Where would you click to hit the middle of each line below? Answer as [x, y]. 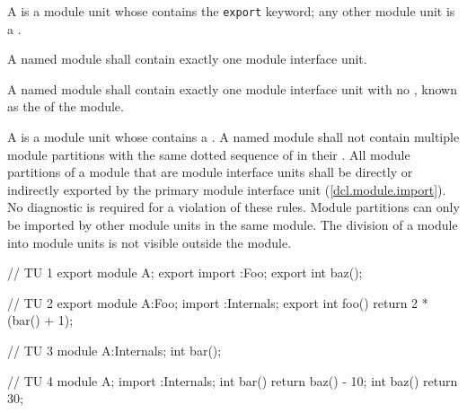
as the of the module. [66, 106]
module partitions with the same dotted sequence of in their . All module [209, 154]
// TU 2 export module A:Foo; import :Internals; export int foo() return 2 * [218, 302]
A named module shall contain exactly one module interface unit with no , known [233, 88]
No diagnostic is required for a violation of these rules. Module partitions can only [233, 207]
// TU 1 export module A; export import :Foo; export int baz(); [185, 272]
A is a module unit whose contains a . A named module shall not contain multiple [233, 137]
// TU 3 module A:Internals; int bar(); [115, 350]
